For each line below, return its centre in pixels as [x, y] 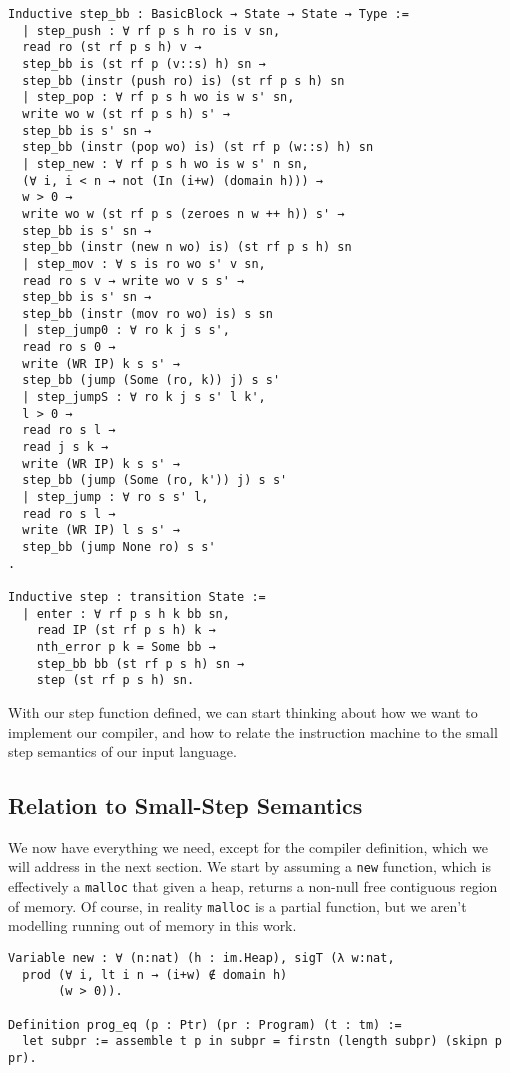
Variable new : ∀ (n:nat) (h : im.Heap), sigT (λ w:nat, [201, 958]
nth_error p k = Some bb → [126, 646]
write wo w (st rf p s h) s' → [126, 113]
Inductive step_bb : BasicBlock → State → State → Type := [208, 14]
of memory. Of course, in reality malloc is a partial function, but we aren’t [237, 905]
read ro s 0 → [69, 347]
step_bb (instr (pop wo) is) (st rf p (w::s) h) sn [198, 147]
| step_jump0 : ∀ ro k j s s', [126, 330]
